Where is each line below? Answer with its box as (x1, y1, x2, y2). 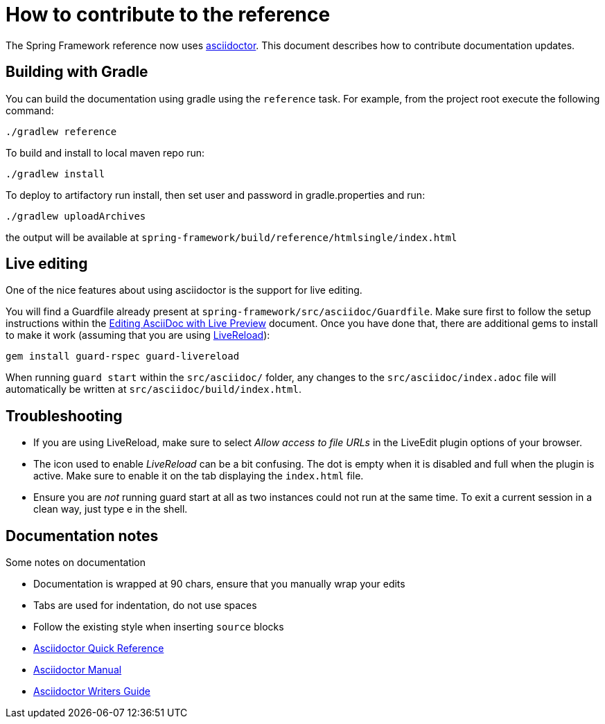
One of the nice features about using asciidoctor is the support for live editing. (6, 284, 362, 297)
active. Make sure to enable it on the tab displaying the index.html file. (33, 470, 364, 482)
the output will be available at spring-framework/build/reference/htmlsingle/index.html (6, 231, 457, 243)
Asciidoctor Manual (33, 664, 122, 676)
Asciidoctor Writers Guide (33, 685, 151, 698)
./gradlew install (6, 168, 105, 179)
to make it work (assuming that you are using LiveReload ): (6, 329, 270, 342)
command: (6, 104, 54, 116)
